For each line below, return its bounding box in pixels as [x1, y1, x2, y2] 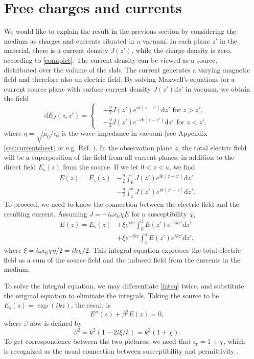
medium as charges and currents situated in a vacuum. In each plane [4, 35, 210, 46]
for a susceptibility [131, 208, 187, 218]
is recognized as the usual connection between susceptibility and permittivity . [4, 345, 239, 356]
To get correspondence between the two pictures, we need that [4, 336, 191, 346]
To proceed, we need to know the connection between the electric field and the [4, 199, 239, 209]
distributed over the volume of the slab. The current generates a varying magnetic [4, 64, 250, 74]
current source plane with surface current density [4, 83, 151, 94]
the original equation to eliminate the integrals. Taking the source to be [4, 290, 219, 300]
